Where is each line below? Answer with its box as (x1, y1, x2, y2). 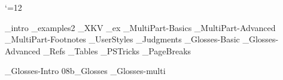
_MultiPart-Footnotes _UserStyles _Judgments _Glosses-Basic (5, 33, 240, 45)
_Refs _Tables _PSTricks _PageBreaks (43, 44, 191, 57)
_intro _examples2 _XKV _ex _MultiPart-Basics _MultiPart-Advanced (5, 21, 276, 33)
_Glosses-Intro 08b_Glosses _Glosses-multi (5, 64, 166, 77)
